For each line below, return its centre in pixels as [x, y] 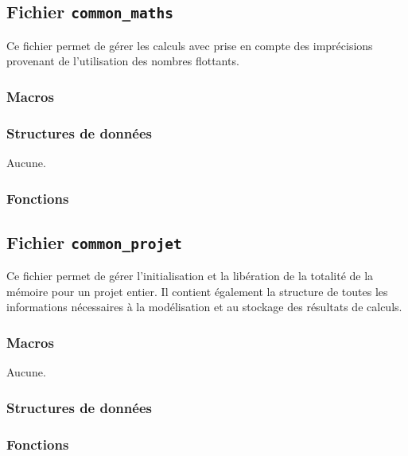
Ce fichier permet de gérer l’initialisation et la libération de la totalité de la [190, 276]
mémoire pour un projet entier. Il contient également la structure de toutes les [197, 291]
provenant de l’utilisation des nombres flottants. [123, 61]
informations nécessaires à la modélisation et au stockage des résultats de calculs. [204, 307]
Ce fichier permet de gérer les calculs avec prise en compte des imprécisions [190, 45]
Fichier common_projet [94, 242]
